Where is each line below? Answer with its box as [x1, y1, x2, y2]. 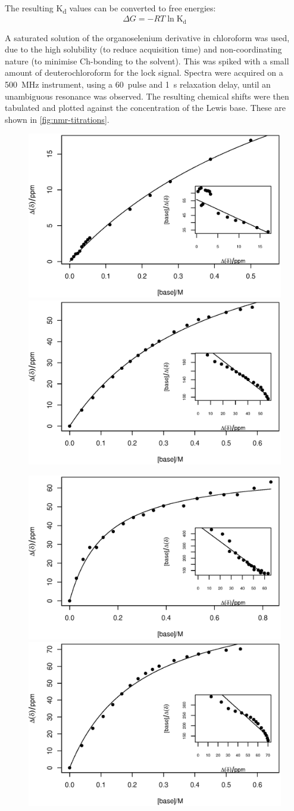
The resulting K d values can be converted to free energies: [5, 2, 216, 16]
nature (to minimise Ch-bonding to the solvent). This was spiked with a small [5, 54, 289, 67]
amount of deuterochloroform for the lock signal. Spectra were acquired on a [5, 66, 283, 79]
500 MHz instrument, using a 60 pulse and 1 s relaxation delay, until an [5, 78, 271, 90]
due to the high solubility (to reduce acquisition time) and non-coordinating [5, 43, 282, 55]
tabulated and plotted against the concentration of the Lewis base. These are [5, 101, 286, 114]
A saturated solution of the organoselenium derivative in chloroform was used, [5, 31, 290, 44]
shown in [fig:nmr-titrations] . [5, 113, 110, 125]
